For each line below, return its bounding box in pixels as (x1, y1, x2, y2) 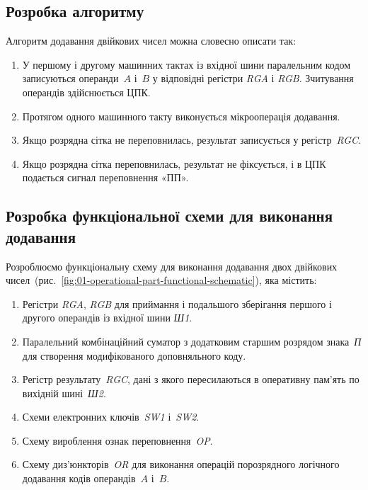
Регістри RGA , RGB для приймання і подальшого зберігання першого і (22, 296, 332, 311)
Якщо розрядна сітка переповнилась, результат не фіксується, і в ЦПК (22, 156, 326, 171)
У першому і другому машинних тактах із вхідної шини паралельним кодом (22, 57, 351, 72)
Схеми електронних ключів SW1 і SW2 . (22, 409, 200, 424)
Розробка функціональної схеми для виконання (6, 205, 333, 227)
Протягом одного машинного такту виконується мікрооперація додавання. (22, 108, 340, 123)
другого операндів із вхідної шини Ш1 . (22, 310, 192, 325)
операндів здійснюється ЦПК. (22, 84, 151, 99)
